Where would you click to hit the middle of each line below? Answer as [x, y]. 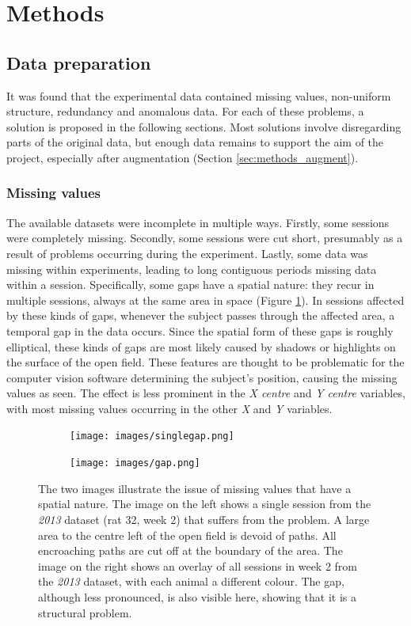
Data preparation [79, 62]
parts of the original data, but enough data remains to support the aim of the [195, 142]
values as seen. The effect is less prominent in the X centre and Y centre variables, [206, 393]
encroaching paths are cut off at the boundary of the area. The [190, 550]
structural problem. [85, 612]
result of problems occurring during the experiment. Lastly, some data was [187, 253]
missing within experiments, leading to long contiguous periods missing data [192, 269]
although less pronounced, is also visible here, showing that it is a [197, 596]
